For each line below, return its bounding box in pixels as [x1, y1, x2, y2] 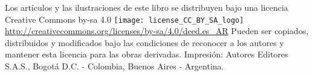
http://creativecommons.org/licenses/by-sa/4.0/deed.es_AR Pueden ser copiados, [5, 25, 309, 37]
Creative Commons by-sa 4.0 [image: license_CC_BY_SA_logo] [5, 13, 244, 25]
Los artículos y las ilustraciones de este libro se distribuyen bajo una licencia [5, 1, 288, 13]
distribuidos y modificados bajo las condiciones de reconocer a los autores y [5, 36, 284, 48]
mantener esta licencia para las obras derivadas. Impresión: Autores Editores [5, 48, 288, 60]
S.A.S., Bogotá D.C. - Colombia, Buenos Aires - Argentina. [5, 60, 224, 72]
